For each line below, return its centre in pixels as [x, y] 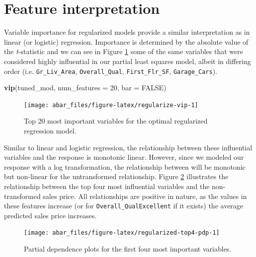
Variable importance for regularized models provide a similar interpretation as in [127, 32]
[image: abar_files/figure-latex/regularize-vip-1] [111, 105]
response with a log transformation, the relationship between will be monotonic [125, 166]
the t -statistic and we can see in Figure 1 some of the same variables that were [124, 51]
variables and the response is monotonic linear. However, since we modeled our [124, 157]
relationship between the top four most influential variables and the [107, 186]
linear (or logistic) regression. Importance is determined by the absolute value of [126, 41]
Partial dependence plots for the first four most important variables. [128, 249]
